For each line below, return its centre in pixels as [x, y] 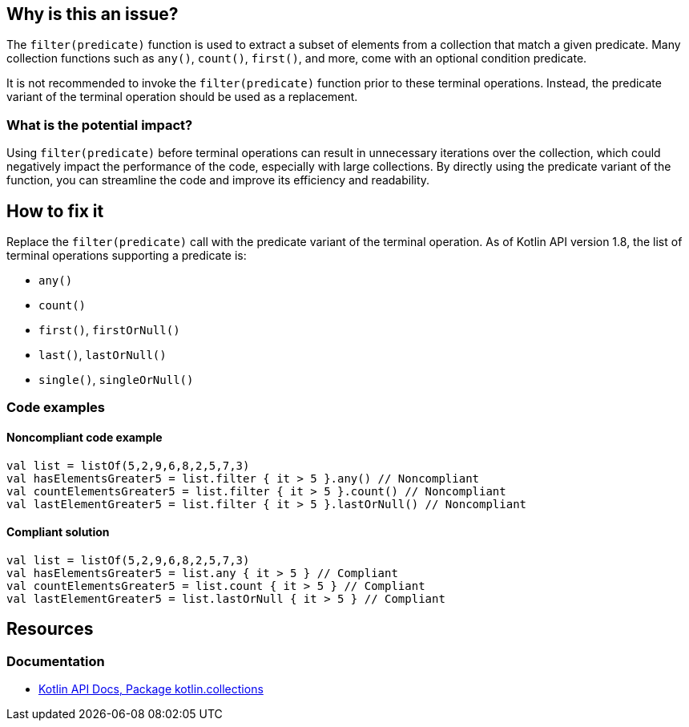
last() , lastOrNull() [103, 355]
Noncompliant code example [85, 437]
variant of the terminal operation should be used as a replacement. [182, 97]
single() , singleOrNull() [116, 380]
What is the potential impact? [100, 125]
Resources [50, 629]
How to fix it [55, 211]
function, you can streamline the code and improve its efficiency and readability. [218, 180]
